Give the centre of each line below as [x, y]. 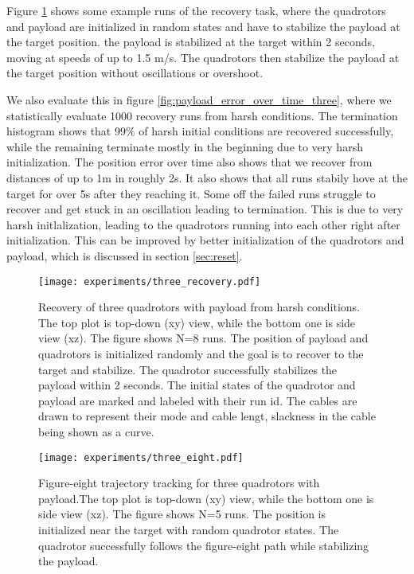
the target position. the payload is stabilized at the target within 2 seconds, [191, 42]
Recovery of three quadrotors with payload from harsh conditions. [199, 307]
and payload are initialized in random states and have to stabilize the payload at [203, 26]
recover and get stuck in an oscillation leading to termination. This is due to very [205, 209]
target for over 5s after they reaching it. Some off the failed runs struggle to [191, 193]
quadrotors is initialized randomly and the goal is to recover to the [201, 353]
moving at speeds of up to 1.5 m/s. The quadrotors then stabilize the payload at [203, 57]
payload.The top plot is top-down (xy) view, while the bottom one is [206, 498]
